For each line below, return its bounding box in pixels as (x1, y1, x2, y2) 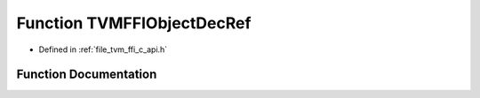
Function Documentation (16, 67, 157, 82)
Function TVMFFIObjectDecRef (16, 13, 252, 33)
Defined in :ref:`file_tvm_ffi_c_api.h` (38, 44, 168, 55)
